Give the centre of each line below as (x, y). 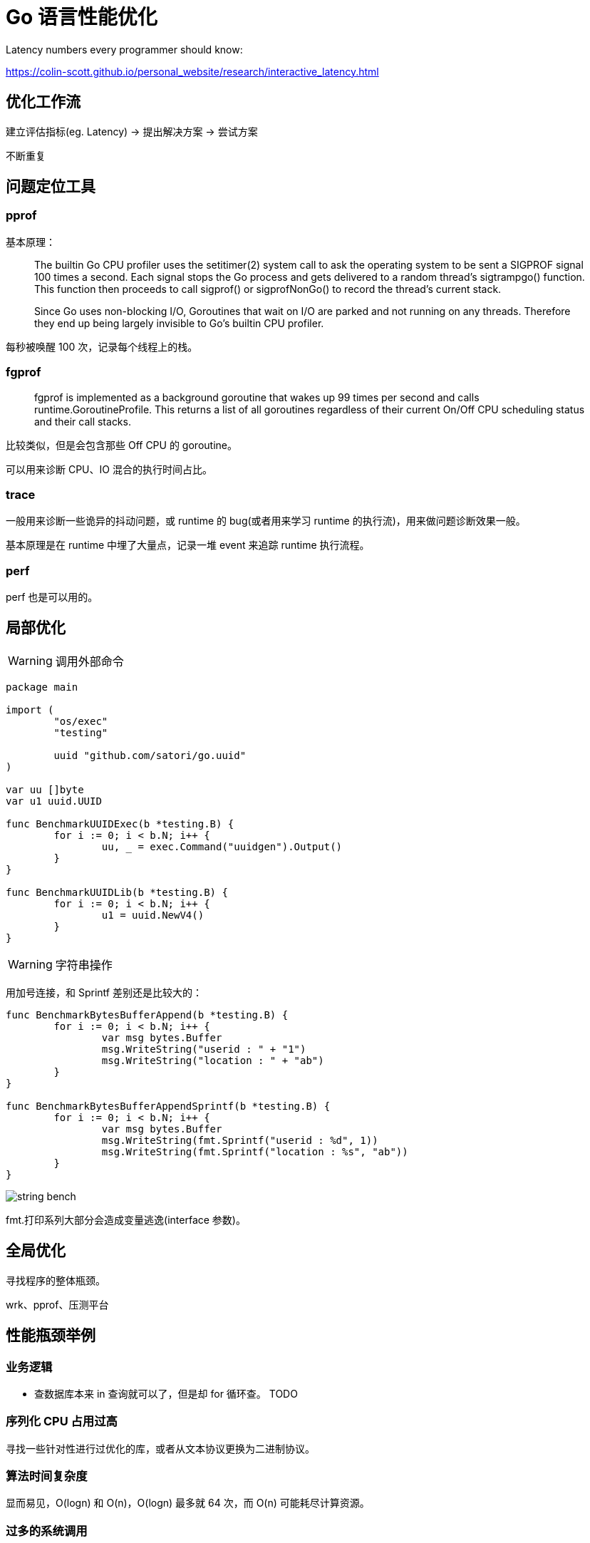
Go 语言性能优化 (82, 17)
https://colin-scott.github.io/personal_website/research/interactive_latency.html (192, 71)
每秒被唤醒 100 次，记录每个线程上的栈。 (102, 346)
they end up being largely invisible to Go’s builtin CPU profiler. (179, 323)
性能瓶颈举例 (51, 1336)
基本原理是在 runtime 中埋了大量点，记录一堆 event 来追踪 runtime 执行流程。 (188, 545)
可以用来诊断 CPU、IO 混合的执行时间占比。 (109, 469)
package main (42, 687)
